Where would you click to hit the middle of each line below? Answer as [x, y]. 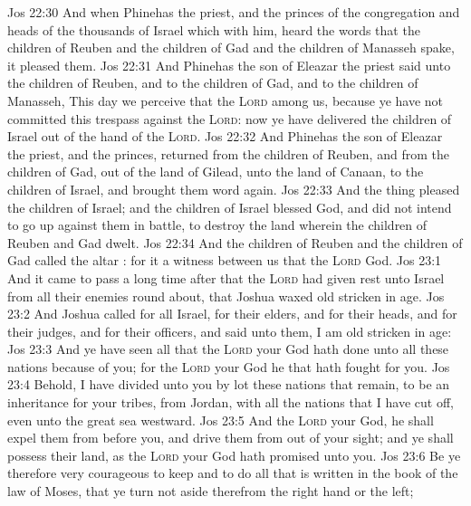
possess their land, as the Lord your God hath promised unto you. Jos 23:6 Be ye [234, 455]
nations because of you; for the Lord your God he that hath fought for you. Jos [229, 366]
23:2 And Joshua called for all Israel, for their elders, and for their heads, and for [232, 314]
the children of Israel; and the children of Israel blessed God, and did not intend [230, 207]
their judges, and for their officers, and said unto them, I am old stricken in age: [230, 331]
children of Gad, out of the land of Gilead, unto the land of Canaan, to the [216, 172]
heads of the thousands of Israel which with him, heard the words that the [214, 29]
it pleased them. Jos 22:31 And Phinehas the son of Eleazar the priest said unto [229, 65]
